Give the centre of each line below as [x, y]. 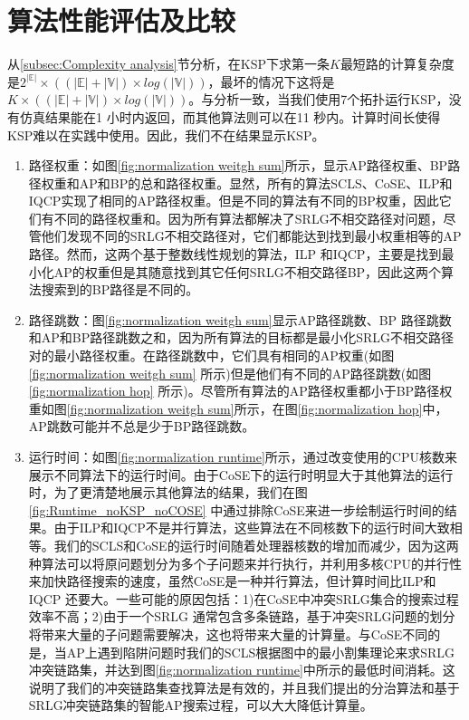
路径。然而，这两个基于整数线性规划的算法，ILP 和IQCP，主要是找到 [235, 254]
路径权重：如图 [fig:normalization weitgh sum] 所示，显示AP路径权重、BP [238, 165]
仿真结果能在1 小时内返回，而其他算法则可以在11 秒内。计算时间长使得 [230, 116]
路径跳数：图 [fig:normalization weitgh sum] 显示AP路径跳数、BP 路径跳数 [240, 319]
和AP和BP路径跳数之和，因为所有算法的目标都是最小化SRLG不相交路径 [241, 337]
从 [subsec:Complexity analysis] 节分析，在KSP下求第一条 [168, 64]
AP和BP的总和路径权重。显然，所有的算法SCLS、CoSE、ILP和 [266, 182]
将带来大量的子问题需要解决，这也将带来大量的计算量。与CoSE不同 [228, 634]
